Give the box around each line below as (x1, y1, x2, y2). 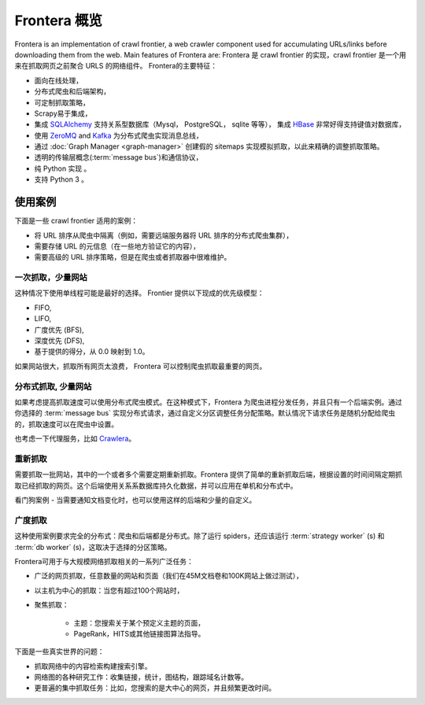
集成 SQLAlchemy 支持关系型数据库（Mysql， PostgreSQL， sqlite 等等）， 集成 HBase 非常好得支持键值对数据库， (34, 120, 406, 129)
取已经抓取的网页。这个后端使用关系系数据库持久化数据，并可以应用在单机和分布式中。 (14, 481, 297, 490)
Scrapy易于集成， (34, 109, 92, 118)
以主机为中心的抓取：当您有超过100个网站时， (34, 585, 184, 595)
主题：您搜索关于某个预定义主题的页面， (73, 618, 205, 627)
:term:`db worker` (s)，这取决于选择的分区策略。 (14, 542, 172, 552)
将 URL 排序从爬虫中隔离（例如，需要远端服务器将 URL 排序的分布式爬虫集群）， (34, 231, 294, 240)
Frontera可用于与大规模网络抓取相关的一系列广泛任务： (14, 556, 194, 566)
